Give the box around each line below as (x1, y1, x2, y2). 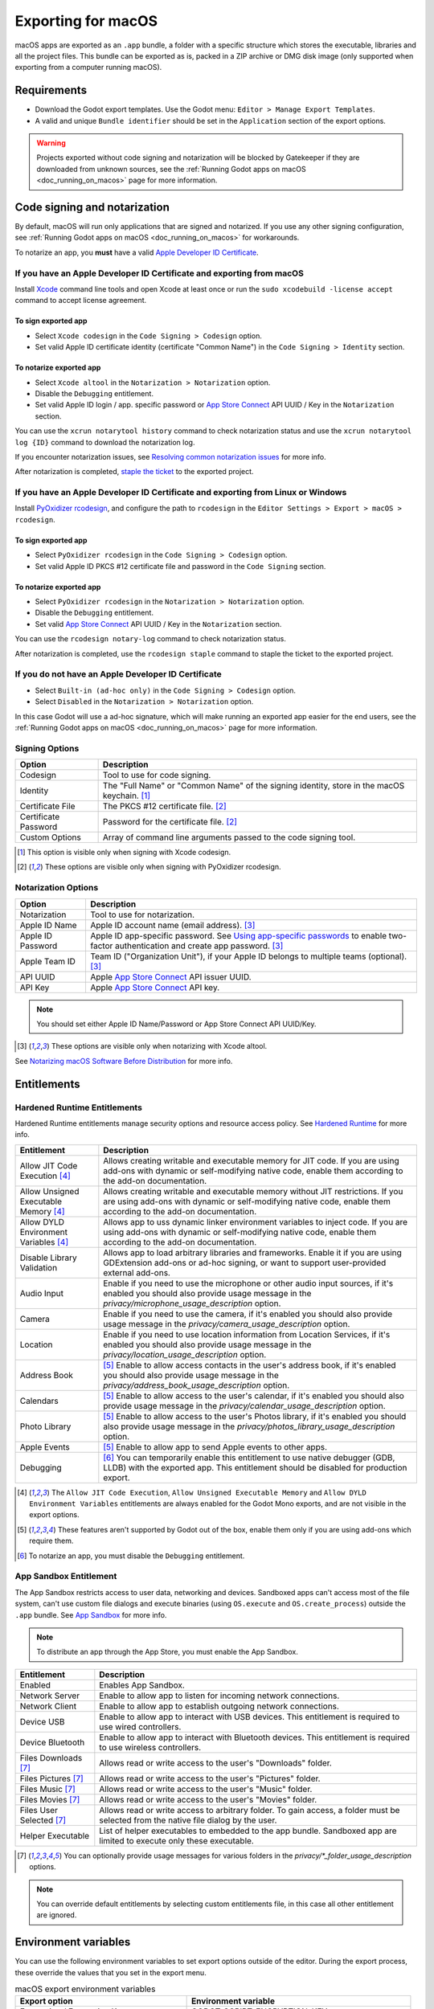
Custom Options (19, 832, 82, 843)
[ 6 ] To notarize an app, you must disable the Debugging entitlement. (17, 1551, 245, 1561)
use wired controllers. (99, 1721, 182, 1732)
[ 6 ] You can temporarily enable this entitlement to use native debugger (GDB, (103, 1451, 395, 1463)
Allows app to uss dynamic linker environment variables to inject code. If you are (103, 1216, 408, 1227)
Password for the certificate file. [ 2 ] (102, 816, 237, 828)
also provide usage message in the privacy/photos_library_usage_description (103, 1421, 395, 1432)
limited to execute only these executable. (99, 1835, 255, 1846)
